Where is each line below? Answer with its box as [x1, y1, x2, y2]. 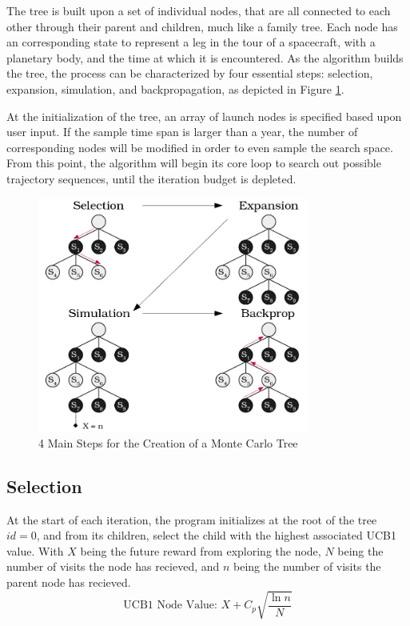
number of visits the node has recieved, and [6, 558, 220, 575]
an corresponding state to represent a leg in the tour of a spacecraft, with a [6, 34, 376, 50]
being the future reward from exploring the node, [80, 542, 321, 559]
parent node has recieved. [6, 573, 131, 590]
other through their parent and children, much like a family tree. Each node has [6, 18, 398, 34]
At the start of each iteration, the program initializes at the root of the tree [6, 511, 377, 528]
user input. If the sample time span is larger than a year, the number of [6, 123, 358, 140]
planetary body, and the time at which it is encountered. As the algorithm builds [6, 49, 404, 66]
